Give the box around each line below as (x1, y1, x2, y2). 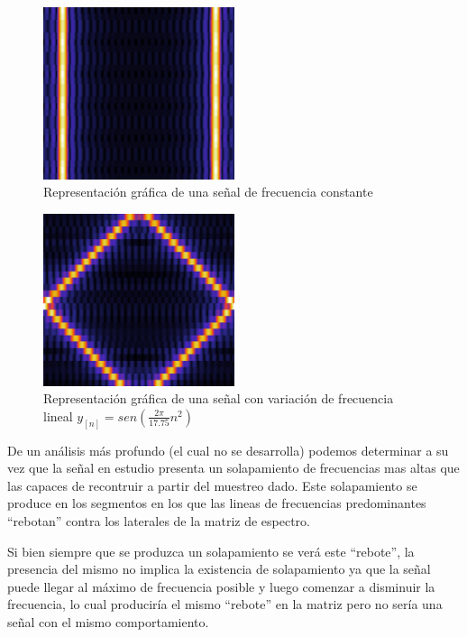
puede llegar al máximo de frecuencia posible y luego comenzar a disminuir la (7, 577, 435, 595)
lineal (43, 406, 73, 425)
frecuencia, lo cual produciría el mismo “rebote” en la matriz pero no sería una (7, 595, 443, 614)
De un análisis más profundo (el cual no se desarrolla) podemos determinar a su (7, 440, 449, 459)
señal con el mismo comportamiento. (7, 612, 209, 631)
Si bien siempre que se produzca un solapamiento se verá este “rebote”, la (7, 541, 415, 560)
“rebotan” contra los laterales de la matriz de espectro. (7, 511, 310, 530)
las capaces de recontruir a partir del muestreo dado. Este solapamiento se (7, 475, 417, 494)
